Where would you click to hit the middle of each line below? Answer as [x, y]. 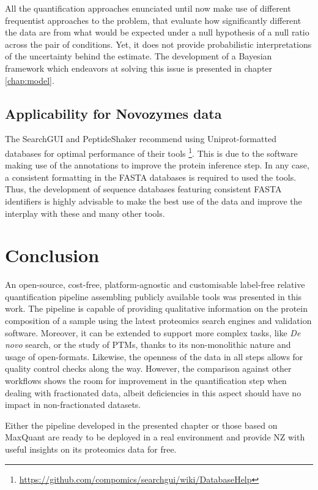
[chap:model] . [30, 80]
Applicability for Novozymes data [113, 113]
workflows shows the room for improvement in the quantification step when [146, 381]
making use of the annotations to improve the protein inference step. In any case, [157, 165]
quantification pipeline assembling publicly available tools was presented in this [153, 296]
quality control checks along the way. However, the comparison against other [148, 368]
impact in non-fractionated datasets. [73, 405]
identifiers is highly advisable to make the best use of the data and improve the [153, 201]
